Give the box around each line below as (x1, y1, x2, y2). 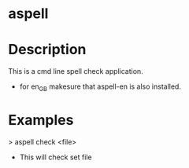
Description (8, 41, 87, 59)
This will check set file (19, 152, 92, 162)
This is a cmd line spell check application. (8, 67, 143, 76)
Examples (8, 111, 74, 130)
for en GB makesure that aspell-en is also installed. (19, 82, 181, 93)
